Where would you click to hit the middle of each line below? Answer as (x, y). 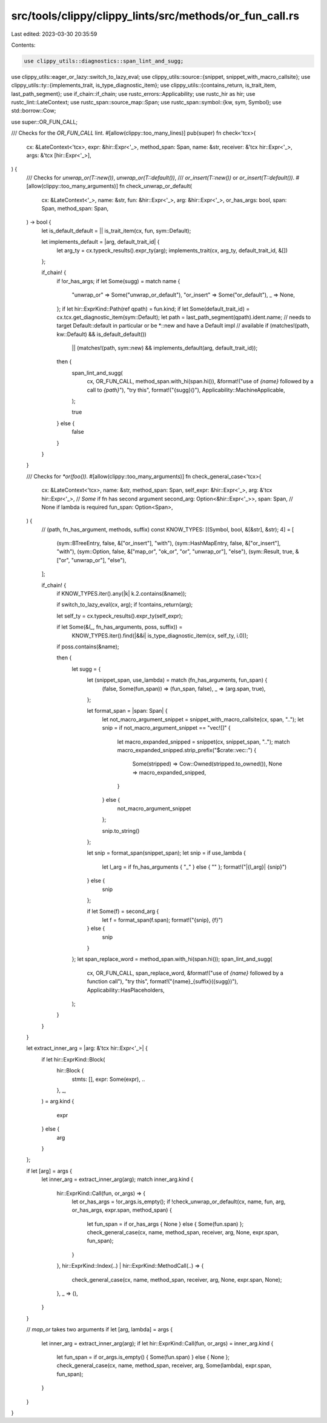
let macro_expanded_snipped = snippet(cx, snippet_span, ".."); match (203, 742)
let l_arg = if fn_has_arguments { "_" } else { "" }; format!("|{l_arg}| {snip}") (194, 867)
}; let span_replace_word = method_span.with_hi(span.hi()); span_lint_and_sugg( (172, 959)
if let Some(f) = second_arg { (123, 911)
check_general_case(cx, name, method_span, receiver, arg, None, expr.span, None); (177, 1279)
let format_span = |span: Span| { (127, 711)
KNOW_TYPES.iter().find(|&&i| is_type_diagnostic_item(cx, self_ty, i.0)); (160, 635)
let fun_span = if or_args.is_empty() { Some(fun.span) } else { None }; (143, 1357)
